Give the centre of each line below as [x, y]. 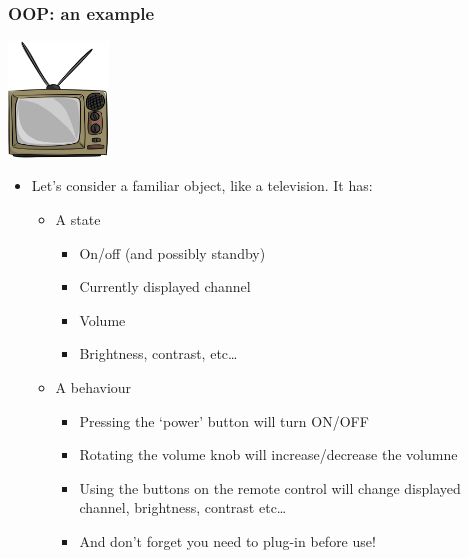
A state [78, 218]
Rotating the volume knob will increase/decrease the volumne [268, 454]
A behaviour [93, 386]
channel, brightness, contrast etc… [183, 507]
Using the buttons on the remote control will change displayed [270, 487]
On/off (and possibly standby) [172, 252]
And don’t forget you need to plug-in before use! [227, 540]
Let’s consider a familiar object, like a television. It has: [202, 185]
